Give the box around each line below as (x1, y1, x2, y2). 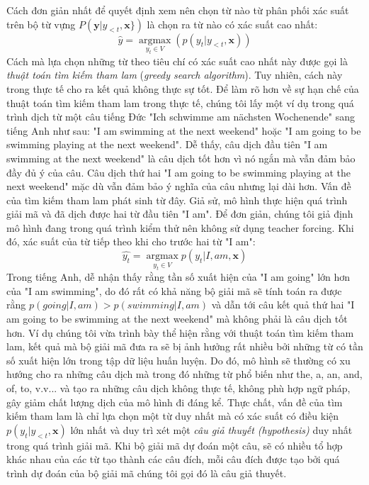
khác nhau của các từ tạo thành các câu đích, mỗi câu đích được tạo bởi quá (6, 452, 340, 467)
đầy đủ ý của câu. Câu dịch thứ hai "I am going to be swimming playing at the (6, 165, 351, 179)
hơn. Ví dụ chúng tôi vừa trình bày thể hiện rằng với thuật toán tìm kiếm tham (6, 325, 354, 340)
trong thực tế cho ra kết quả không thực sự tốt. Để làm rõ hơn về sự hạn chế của (6, 81, 359, 96)
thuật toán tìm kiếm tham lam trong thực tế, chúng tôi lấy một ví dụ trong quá (6, 95, 354, 110)
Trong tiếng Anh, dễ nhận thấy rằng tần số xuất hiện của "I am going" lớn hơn (6, 269, 351, 284)
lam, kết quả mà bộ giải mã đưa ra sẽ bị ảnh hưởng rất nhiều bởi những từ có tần (6, 339, 363, 354)
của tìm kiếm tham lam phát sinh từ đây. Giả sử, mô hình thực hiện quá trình (6, 192, 348, 207)
